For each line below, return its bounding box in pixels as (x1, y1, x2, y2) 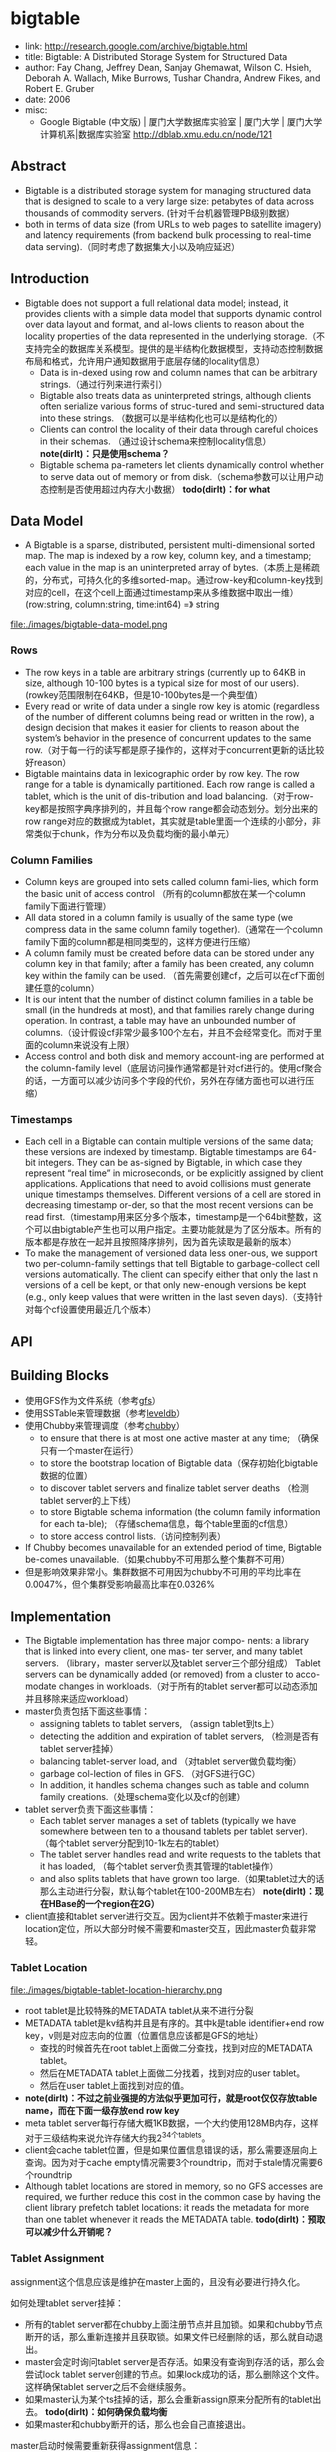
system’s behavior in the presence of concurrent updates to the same (24, 732, 312, 744)
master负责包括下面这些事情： (24, 1705, 151, 1717)
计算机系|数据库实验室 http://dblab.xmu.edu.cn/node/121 (39, 128, 273, 140)
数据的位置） (39, 1470, 93, 1482)
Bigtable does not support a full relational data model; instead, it (24, 297, 289, 309)
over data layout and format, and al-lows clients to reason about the (24, 318, 305, 330)
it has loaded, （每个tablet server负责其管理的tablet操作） (39, 1860, 279, 1872)
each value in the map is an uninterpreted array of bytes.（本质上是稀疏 (24, 562, 320, 574)
